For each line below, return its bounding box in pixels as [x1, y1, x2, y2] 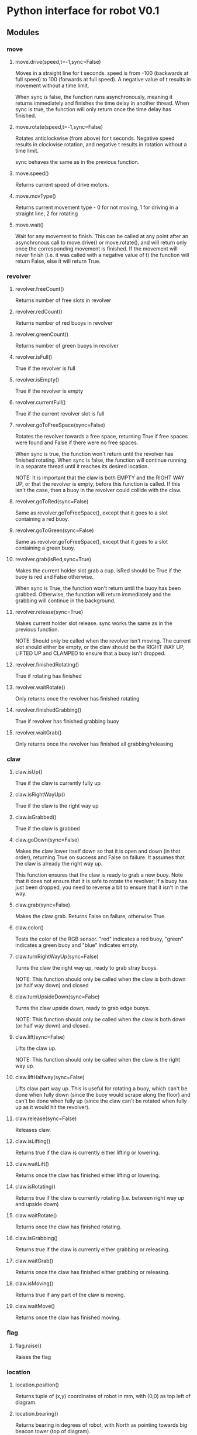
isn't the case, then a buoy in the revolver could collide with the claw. [15, 487, 182, 494]
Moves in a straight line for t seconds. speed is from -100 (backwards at [15, 69, 189, 77]
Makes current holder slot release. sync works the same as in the [15, 620, 172, 627]
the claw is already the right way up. [15, 860, 103, 867]
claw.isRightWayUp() [15, 791, 65, 798]
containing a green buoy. [15, 544, 75, 551]
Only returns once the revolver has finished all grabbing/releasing [15, 740, 174, 747]
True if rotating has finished [15, 672, 82, 679]
